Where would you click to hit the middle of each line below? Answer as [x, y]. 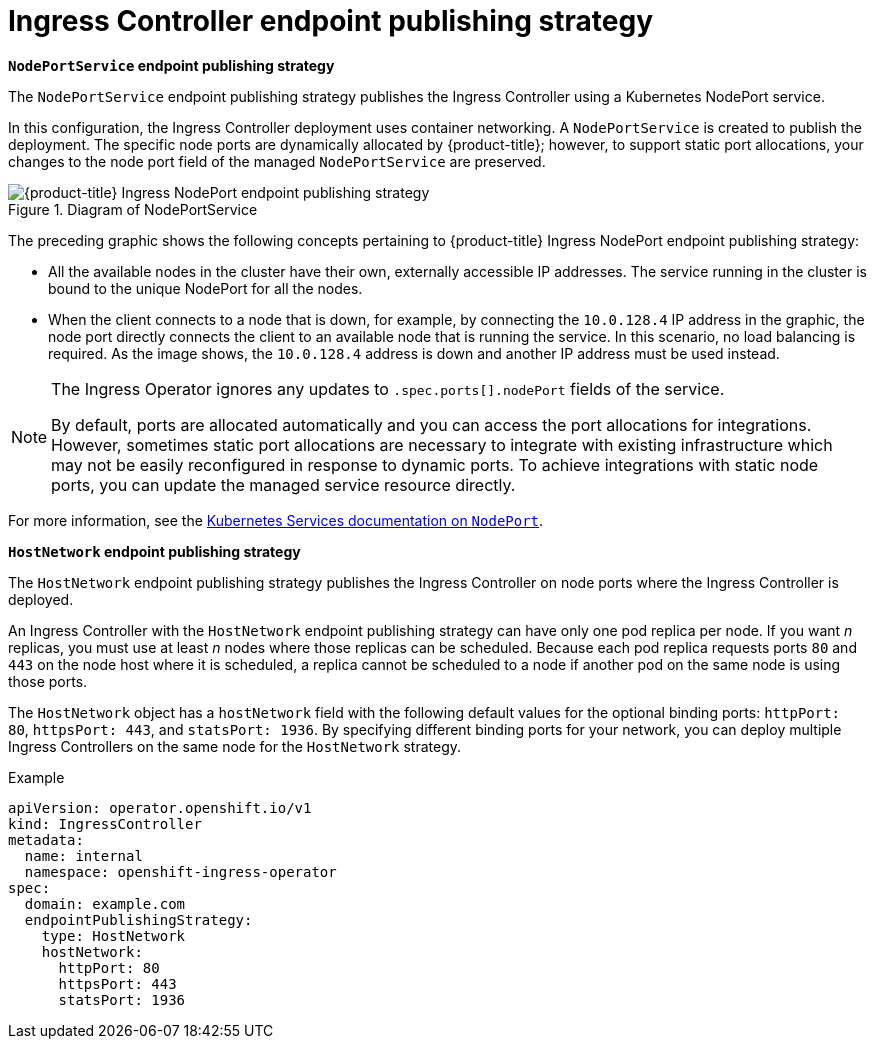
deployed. [41, 599]
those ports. [48, 681]
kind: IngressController [105, 823]
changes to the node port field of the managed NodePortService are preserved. [277, 161]
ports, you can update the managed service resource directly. [283, 484]
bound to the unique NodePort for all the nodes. [205, 288]
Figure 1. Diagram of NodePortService [133, 209]
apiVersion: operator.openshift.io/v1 [160, 807]
